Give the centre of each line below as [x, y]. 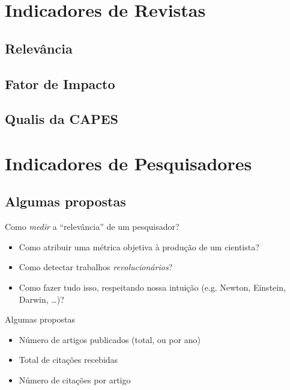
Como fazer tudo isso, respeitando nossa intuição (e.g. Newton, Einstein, [152, 287]
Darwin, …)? [41, 299]
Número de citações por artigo [75, 380]
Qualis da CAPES [62, 119]
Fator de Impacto [60, 83]
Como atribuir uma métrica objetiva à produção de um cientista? [139, 246]
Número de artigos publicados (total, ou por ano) [110, 339]
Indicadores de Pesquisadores [128, 163]
